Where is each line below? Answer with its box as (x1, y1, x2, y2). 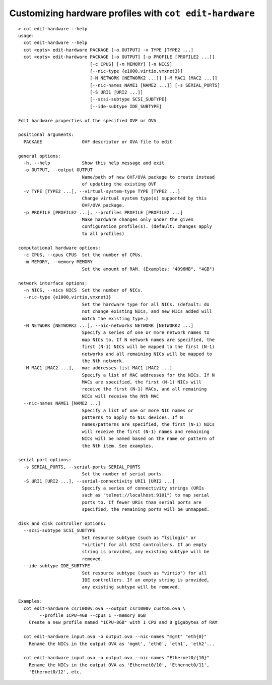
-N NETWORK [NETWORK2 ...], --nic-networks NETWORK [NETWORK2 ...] (23, 322, 194, 328)
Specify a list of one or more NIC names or (82, 407, 194, 413)
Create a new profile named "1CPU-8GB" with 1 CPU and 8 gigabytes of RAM (28, 619, 218, 625)
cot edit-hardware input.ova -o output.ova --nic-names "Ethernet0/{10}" (23, 655, 210, 661)
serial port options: (18, 457, 72, 463)
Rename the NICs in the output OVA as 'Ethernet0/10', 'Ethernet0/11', (28, 662, 210, 668)
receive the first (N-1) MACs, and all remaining (82, 386, 207, 392)
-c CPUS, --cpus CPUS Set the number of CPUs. (23, 252, 144, 258)
